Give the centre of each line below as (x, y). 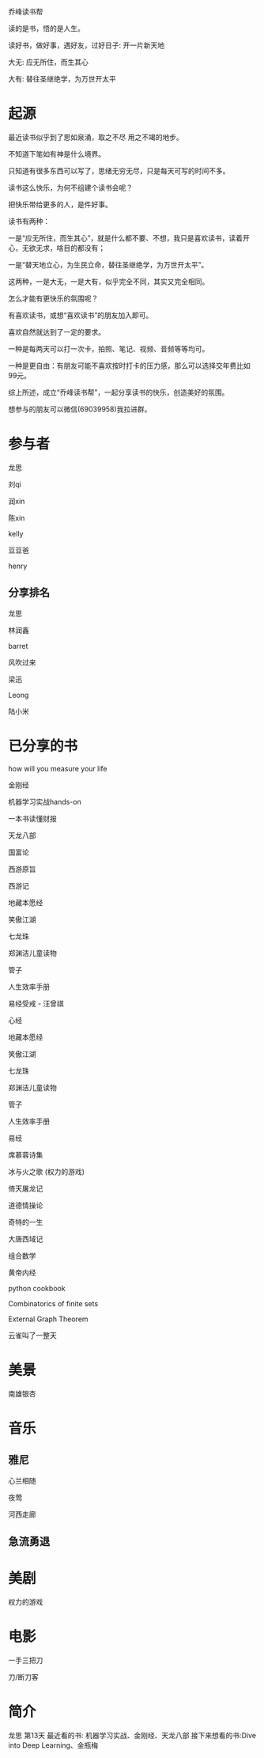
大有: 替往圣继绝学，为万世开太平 (62, 79)
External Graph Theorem (48, 1319)
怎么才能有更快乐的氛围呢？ (53, 298)
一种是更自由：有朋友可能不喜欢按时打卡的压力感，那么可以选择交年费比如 (129, 366)
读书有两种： (29, 221)
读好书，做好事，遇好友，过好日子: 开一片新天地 (86, 45)
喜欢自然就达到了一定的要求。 (57, 332)
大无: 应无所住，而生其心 (48, 62)
